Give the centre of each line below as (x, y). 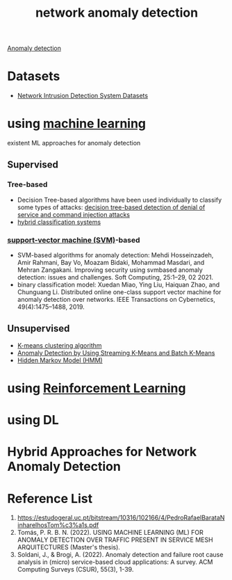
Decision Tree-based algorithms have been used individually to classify (119, 200)
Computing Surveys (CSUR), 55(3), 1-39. (75, 570)
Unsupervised (39, 329)
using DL (33, 420)
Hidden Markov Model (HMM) (60, 360)
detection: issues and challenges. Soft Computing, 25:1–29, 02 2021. (115, 277)
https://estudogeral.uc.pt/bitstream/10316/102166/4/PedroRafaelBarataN (121, 518)
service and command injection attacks (74, 214)
